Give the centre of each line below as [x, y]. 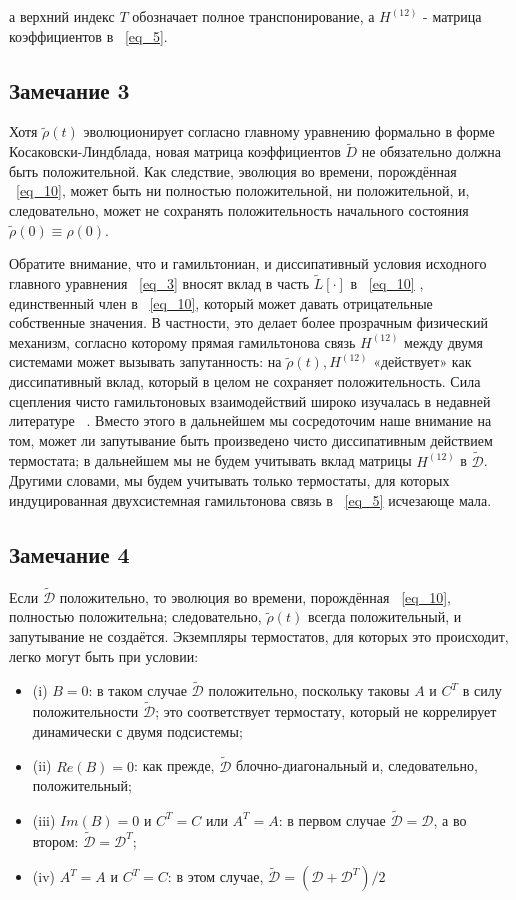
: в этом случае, [215, 876]
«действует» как [422, 361]
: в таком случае [137, 690]
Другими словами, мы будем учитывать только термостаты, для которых [229, 480]
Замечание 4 [69, 553]
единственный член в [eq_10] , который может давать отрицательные [221, 302]
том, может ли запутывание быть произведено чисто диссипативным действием [251, 439]
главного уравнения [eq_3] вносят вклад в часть [159, 282]
